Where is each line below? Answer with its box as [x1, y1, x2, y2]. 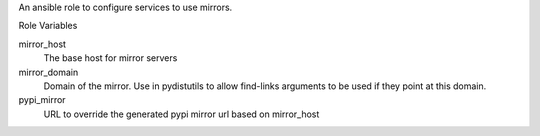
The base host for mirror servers [43, 52, 178, 64]
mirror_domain [18, 66, 79, 78]
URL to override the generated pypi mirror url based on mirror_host [43, 108, 320, 120]
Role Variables [18, 20, 78, 32]
